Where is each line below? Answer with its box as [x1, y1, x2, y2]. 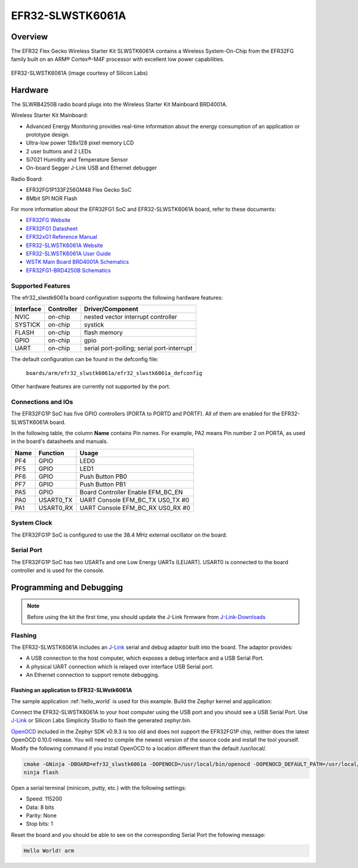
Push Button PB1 [79, 480, 126, 488]
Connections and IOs [11, 398, 73, 406]
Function [38, 448, 64, 457]
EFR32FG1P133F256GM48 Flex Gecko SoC [26, 186, 132, 193]
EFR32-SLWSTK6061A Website [26, 242, 104, 249]
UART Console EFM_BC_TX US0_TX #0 [79, 495, 190, 504]
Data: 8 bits [26, 804, 54, 811]
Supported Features [11, 281, 71, 290]
